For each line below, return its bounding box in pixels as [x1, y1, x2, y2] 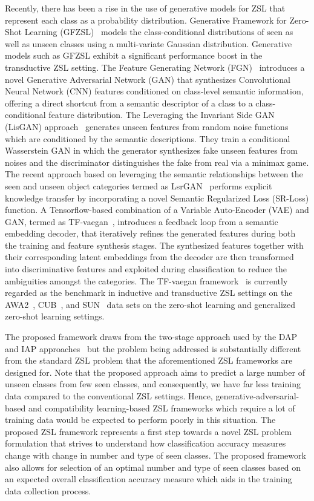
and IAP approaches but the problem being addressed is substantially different [5, 342, 301, 355]
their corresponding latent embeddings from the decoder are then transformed [5, 250, 294, 263]
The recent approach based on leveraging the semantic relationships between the [5, 168, 303, 180]
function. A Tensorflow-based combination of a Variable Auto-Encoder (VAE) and [5, 203, 309, 216]
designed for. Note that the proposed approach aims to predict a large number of [5, 365, 305, 378]
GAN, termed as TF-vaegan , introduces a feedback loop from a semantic [5, 215, 278, 228]
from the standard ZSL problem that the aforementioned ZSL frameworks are [5, 354, 293, 367]
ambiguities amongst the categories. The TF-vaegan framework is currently [5, 274, 288, 287]
